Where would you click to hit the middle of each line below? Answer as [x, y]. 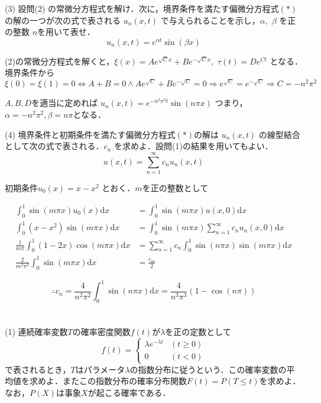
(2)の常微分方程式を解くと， [60, 61]
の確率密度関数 [101, 332]
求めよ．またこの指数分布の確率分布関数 [108, 381]
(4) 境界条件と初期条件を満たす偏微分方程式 [90, 134]
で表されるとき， [38, 369]
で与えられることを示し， [210, 20]
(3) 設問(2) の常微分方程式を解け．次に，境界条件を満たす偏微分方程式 [142, 8]
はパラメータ [100, 369]
